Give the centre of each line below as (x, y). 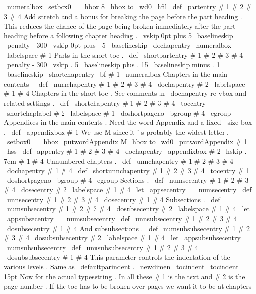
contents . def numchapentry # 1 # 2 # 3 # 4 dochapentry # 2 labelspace (125, 83)
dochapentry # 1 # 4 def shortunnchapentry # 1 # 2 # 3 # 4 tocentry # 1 (128, 170)
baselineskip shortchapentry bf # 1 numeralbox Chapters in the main (117, 74)
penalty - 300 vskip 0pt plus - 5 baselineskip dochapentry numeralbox (119, 45)
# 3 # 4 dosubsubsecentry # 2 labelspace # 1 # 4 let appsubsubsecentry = (126, 238)
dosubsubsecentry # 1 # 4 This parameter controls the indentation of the (119, 257)
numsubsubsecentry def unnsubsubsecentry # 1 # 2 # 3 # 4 (103, 247)
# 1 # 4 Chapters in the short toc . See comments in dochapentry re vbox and (125, 93)
